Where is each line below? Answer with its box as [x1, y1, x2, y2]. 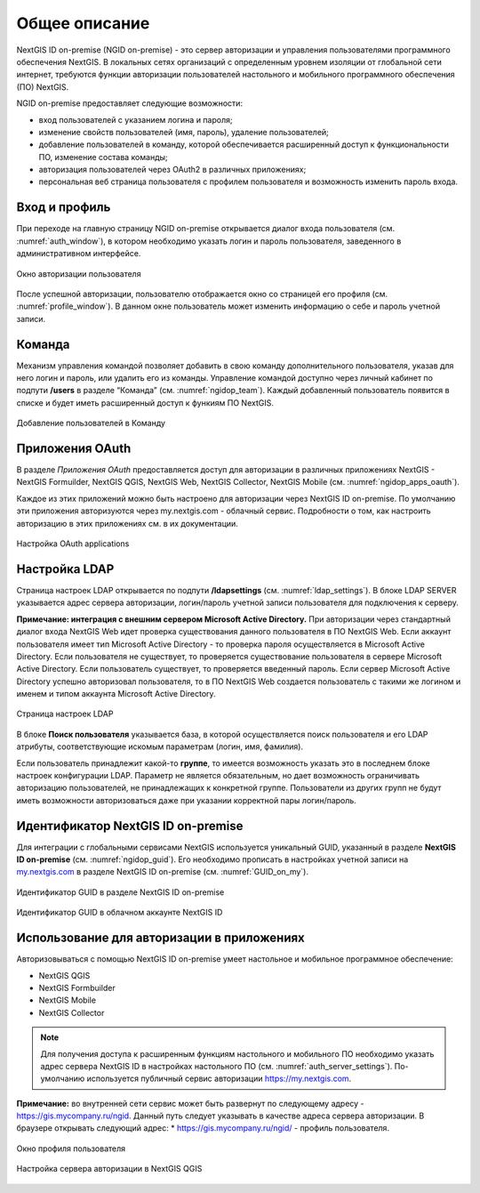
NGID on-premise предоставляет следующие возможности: [16, 98, 244, 109]
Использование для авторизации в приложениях [16, 931, 306, 946]
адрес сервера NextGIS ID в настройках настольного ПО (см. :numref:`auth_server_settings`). [40, 1060, 393, 1071]
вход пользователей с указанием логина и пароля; [38, 114, 233, 125]
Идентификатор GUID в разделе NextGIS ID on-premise [16, 886, 225, 898]
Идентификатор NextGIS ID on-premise [16, 818, 244, 834]
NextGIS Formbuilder [38, 982, 116, 993]
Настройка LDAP [16, 561, 115, 576]
